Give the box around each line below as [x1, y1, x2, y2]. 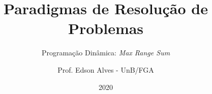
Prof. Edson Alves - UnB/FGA [57, 64, 154, 75]
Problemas [68, 18, 144, 39]
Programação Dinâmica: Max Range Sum [41, 47, 170, 58]
